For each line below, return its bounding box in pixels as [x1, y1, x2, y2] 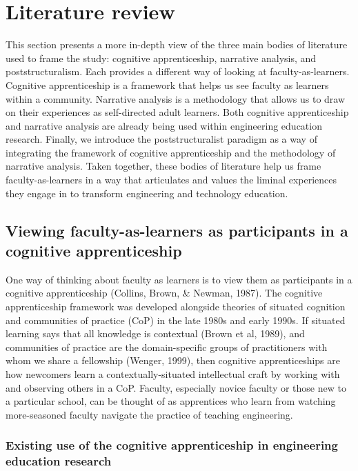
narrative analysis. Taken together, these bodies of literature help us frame [6, 159, 321, 173]
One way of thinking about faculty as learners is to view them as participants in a [6, 272, 352, 286]
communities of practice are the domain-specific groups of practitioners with [6, 339, 328, 354]
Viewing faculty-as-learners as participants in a [6, 219, 348, 241]
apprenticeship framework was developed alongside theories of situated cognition [6, 299, 346, 314]
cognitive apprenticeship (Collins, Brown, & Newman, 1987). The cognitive [6, 285, 323, 300]
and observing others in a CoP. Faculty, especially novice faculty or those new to [6, 380, 346, 394]
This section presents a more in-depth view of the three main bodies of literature [6, 37, 348, 52]
